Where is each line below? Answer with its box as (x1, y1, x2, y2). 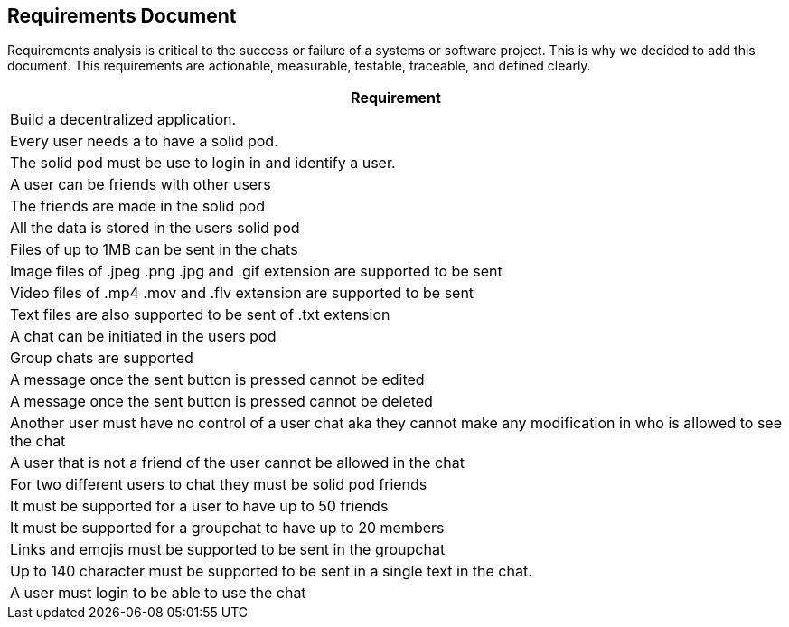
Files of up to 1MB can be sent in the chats (10, 240, 298, 259)
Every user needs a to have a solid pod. (10, 132, 278, 151)
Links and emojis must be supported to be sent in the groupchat (10, 540, 446, 559)
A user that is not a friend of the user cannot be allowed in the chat (10, 454, 465, 473)
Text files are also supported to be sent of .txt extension (10, 305, 390, 324)
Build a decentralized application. (10, 110, 237, 129)
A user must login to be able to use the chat (10, 584, 306, 603)
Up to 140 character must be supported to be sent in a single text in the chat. (10, 562, 532, 581)
